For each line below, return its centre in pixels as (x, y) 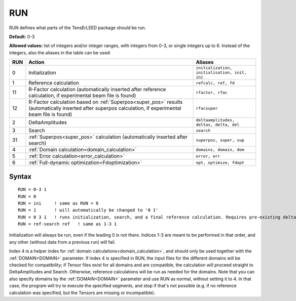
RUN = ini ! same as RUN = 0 (58, 203)
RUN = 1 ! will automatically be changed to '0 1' (88, 210)
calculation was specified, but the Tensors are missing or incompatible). (82, 293)
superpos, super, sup (220, 140)
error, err (208, 156)
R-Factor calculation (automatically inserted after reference (97, 89)
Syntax (20, 176)
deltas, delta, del (218, 125)
